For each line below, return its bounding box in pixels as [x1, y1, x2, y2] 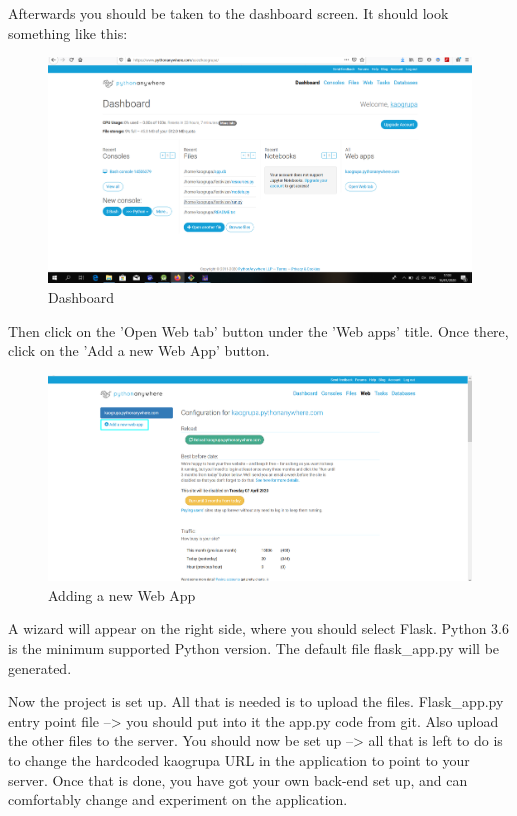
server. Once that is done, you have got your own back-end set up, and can [8, 769, 468, 790]
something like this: [8, 22, 128, 43]
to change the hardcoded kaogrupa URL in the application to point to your [8, 750, 470, 770]
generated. [8, 657, 72, 678]
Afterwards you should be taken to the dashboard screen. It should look [8, 3, 449, 23]
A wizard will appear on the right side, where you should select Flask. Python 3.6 [8, 618, 509, 639]
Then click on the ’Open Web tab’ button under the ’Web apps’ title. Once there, [8, 320, 509, 341]
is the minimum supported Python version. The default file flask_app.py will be [8, 638, 500, 659]
